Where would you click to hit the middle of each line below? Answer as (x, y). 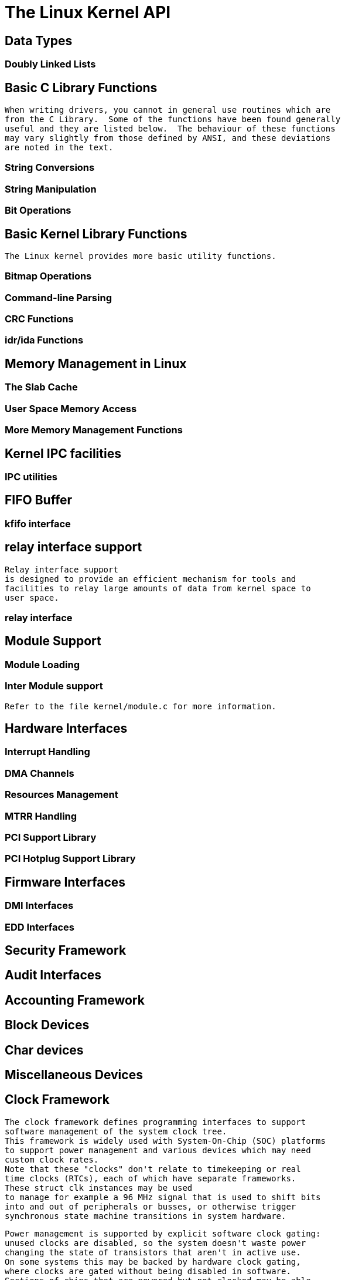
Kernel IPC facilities (63, 453)
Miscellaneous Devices (74, 1075)
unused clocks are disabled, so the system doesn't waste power (156, 1243)
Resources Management (62, 795)
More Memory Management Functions (94, 430)
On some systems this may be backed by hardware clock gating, (153, 1262)
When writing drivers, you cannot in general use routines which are (168, 110)
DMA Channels (40, 773)
